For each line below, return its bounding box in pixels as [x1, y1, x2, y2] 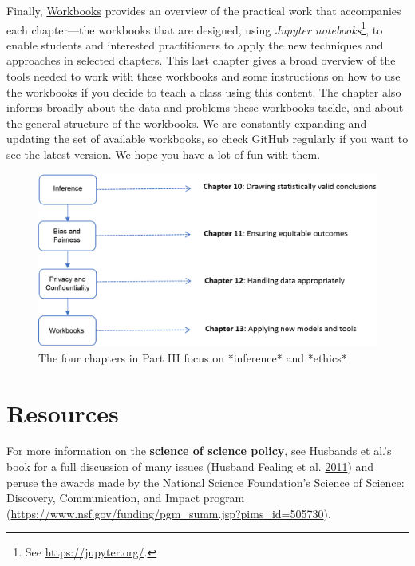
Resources [6, 396, 119, 429]
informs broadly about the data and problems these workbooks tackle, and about [6, 99, 404, 116]
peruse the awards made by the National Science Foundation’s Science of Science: [6, 473, 405, 490]
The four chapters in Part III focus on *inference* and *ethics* [38, 349, 347, 366]
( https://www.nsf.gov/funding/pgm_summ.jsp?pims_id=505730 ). [6, 505, 331, 521]
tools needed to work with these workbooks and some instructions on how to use [6, 68, 401, 85]
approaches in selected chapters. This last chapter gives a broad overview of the [6, 52, 396, 69]
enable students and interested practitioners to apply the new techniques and [6, 36, 384, 53]
